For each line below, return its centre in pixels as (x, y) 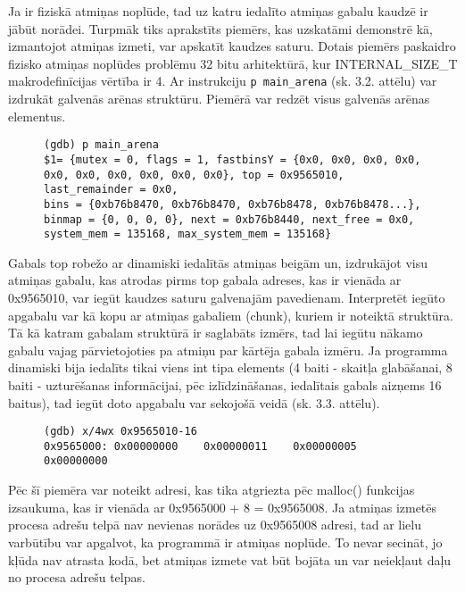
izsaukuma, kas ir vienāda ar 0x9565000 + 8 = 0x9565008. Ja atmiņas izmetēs (223, 507)
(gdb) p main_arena (101, 145)
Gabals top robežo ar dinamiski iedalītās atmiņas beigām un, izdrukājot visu (218, 262)
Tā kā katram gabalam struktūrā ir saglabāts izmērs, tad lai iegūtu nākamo (216, 333)
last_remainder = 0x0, (111, 190)
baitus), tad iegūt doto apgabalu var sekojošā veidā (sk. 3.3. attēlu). (194, 402)
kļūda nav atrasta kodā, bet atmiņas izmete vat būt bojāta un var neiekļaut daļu (230, 559)
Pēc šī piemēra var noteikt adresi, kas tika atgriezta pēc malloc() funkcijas (212, 490)
